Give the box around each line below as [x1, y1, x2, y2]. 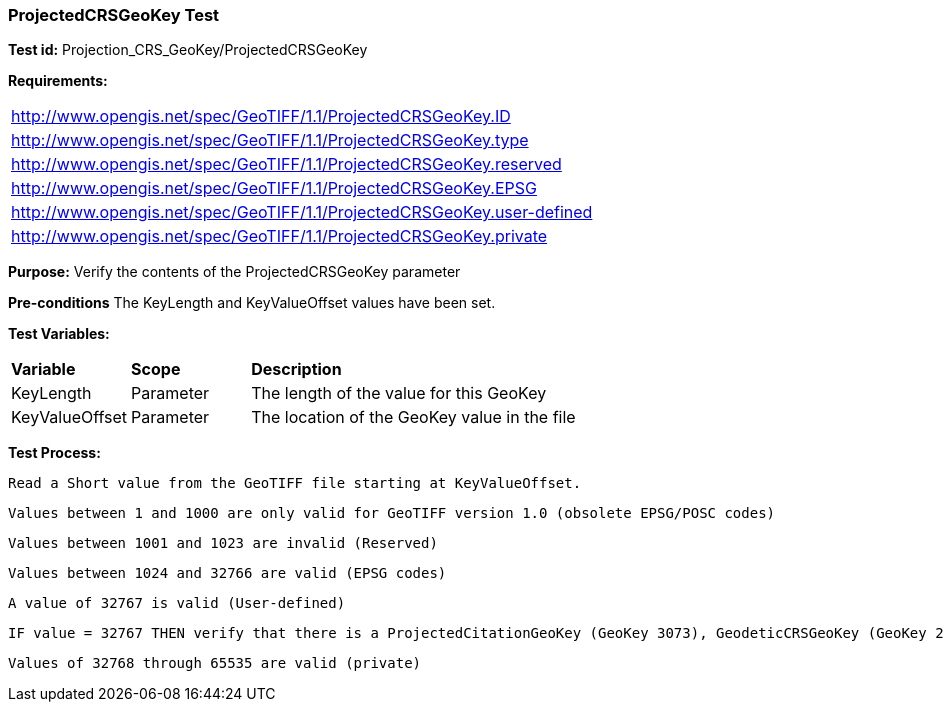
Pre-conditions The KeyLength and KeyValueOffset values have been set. [8, 294, 496, 312]
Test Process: [8, 444, 101, 462]
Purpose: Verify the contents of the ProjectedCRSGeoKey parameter [8, 263, 461, 281]
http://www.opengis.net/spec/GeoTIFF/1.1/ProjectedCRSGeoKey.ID [11, 106, 511, 127]
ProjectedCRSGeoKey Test [8, 5, 220, 25]
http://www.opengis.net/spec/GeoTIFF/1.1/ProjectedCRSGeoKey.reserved [11, 154, 562, 175]
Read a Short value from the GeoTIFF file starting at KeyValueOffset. [8, 475, 582, 492]
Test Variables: [8, 325, 110, 343]
